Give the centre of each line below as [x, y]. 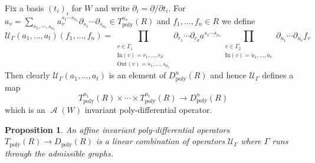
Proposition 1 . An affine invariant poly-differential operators [117, 129]
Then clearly [27, 75]
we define [238, 20]
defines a [278, 75]
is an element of [137, 75]
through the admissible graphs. [59, 153]
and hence [228, 75]
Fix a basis [24, 8]
